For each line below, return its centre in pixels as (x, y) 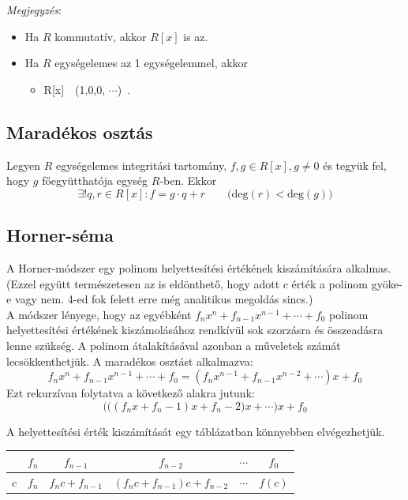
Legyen (23, 165)
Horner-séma (60, 235)
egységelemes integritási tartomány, (141, 165)
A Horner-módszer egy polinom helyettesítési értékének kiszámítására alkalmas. (199, 267)
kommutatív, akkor (101, 36)
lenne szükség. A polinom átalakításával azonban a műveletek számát (174, 345)
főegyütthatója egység (95, 180)
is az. (196, 36)
